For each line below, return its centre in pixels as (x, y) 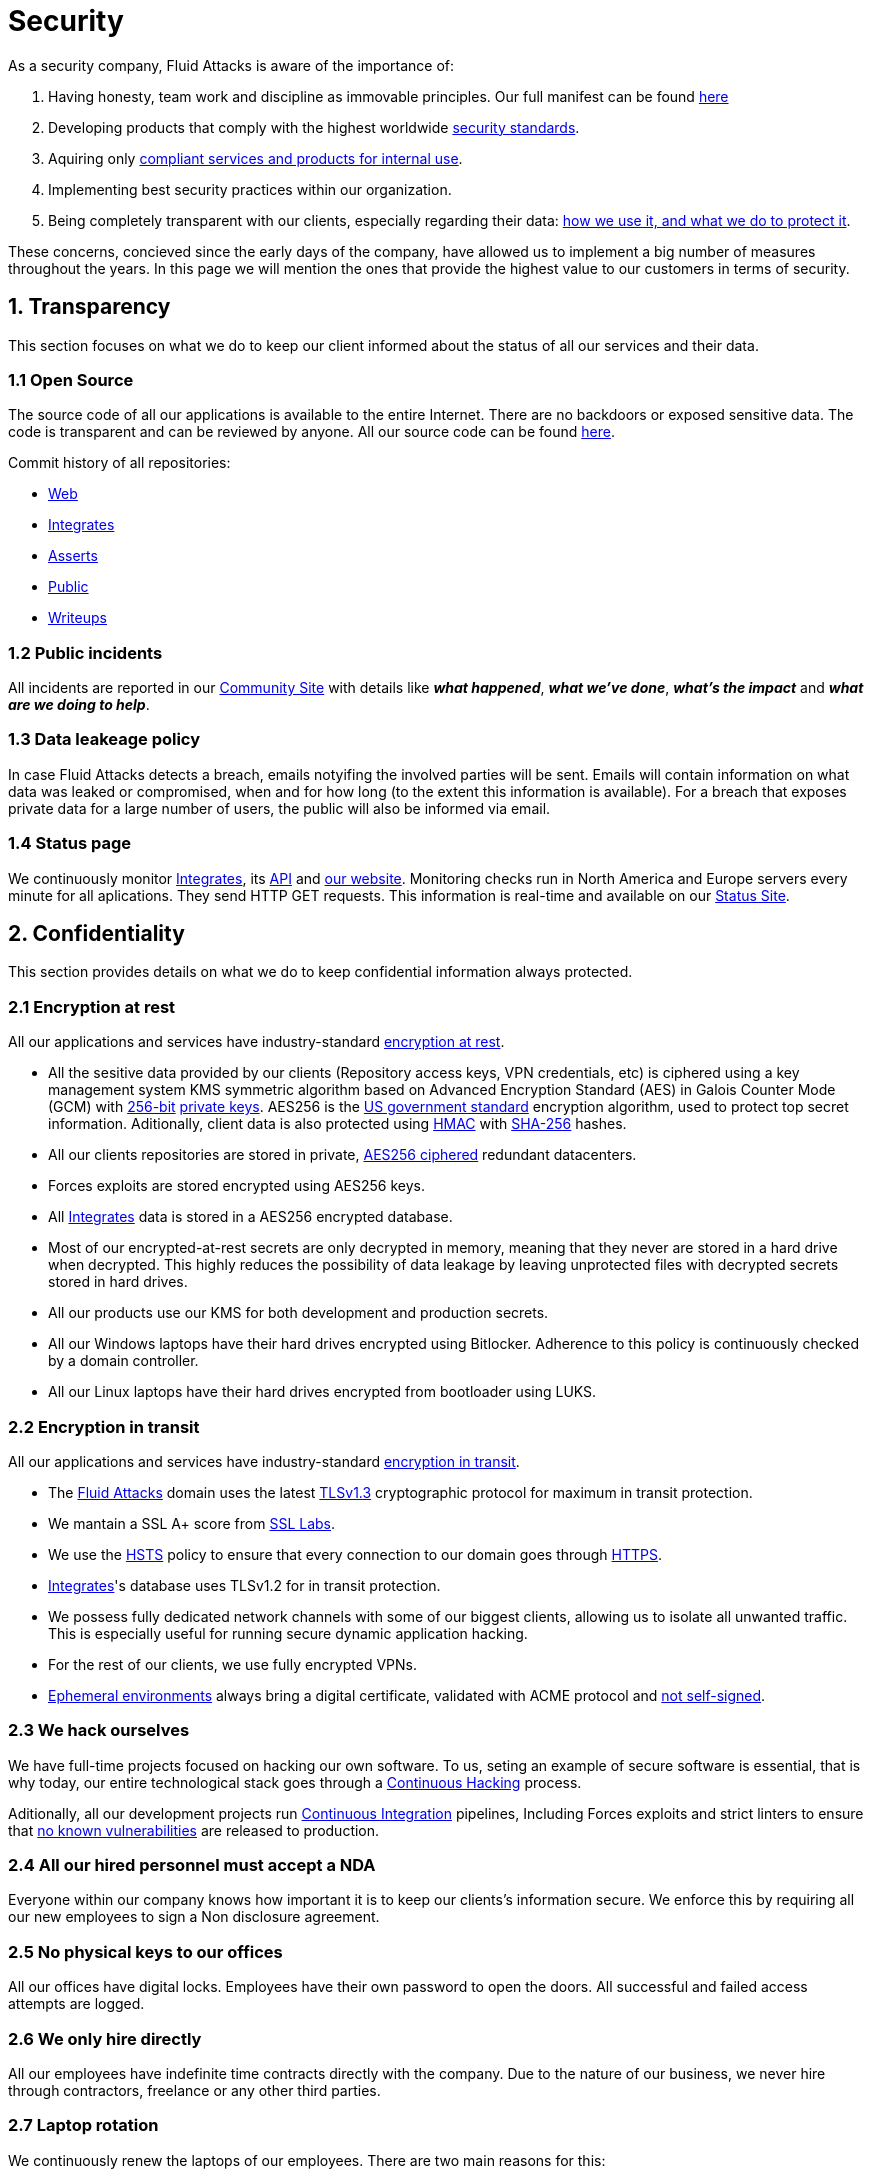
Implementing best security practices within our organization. (250, 189)
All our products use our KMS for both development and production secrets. (298, 1313)
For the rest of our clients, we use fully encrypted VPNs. (233, 1664)
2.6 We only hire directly (105, 2038)
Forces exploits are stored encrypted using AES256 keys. (236, 1186)
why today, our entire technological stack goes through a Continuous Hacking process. (295, 1782)
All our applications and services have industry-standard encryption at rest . (256, 1042)
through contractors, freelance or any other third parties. (194, 2090)
